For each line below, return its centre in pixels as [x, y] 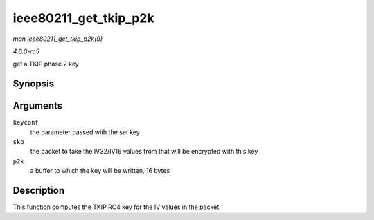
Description [39, 191]
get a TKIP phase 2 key [46, 64]
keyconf [26, 122]
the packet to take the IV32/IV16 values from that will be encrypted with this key [144, 152]
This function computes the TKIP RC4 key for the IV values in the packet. [117, 207]
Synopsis [34, 84]
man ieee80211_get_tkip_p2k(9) [58, 39]
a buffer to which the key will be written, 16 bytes [100, 171]
